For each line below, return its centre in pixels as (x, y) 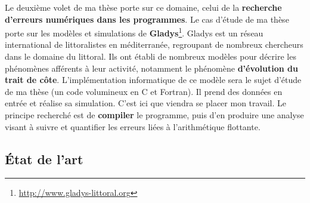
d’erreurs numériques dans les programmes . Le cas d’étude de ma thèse (147, 19)
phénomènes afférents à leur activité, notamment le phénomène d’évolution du (151, 68)
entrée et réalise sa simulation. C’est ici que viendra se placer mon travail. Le (146, 103)
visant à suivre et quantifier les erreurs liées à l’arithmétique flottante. (133, 126)
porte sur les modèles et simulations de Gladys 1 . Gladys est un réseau (134, 32)
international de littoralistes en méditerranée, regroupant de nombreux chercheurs (154, 44)
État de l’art (44, 159)
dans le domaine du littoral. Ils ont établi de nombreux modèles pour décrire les (151, 56)
